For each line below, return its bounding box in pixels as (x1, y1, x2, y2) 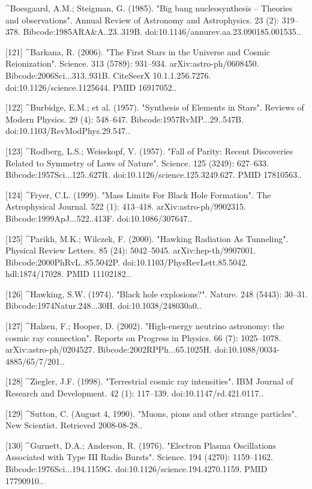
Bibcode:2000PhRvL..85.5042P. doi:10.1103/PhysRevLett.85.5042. (5, 255, 248, 268)
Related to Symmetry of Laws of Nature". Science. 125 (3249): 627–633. (5, 156, 269, 169)
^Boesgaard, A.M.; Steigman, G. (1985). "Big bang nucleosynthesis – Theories (5, 2, 293, 14)
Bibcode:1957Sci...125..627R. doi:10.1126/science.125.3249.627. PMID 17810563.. (5, 168, 302, 181)
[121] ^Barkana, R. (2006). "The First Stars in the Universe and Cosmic (5, 45, 271, 58)
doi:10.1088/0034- (214, 343, 280, 356)
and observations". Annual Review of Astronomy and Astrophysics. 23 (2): (5, 13, 279, 26)
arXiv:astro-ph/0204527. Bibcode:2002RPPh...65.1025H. (5, 343, 212, 356)
